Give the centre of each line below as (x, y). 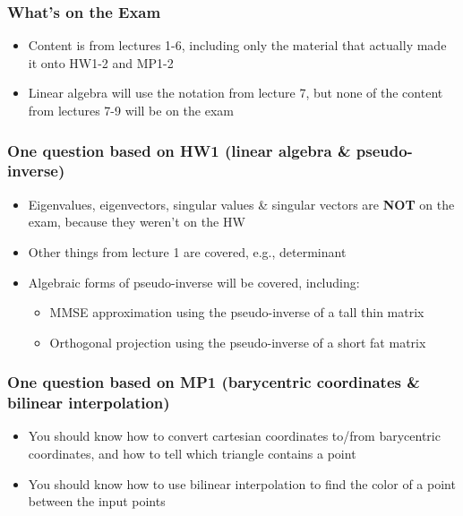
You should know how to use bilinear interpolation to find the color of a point (242, 483)
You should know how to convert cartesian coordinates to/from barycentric (234, 436)
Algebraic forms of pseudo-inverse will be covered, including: (194, 282)
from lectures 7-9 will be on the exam (131, 110)
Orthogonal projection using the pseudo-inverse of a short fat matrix (238, 342)
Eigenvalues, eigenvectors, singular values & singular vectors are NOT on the (241, 204)
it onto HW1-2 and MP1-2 (101, 62)
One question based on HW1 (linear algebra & (179, 150)
